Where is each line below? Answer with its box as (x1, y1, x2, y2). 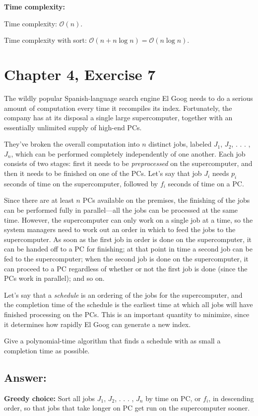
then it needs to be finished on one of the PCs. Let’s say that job (4, 168, 202, 178)
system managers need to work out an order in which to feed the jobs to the (4, 224, 236, 235)
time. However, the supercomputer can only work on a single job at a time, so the (4, 214, 253, 225)
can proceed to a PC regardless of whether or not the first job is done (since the (4, 263, 248, 273)
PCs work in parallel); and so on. (4, 273, 105, 283)
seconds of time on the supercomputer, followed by (4, 178, 158, 188)
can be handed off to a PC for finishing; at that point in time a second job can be (4, 244, 253, 254)
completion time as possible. (4, 345, 90, 355)
